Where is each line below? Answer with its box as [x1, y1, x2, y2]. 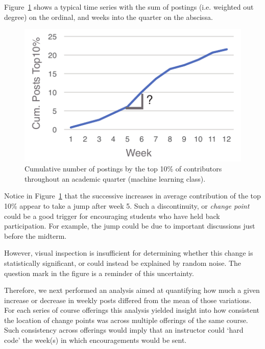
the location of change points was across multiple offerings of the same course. [4, 314, 248, 325]
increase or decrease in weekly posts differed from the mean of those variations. [4, 294, 252, 305]
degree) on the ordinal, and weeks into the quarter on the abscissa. [4, 11, 213, 22]
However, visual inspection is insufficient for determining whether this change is [4, 247, 253, 258]
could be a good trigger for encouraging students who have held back [4, 210, 220, 221]
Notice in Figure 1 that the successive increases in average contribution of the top [4, 190, 261, 201]
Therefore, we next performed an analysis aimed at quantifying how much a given [4, 285, 260, 295]
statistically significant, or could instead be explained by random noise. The [4, 257, 242, 268]
